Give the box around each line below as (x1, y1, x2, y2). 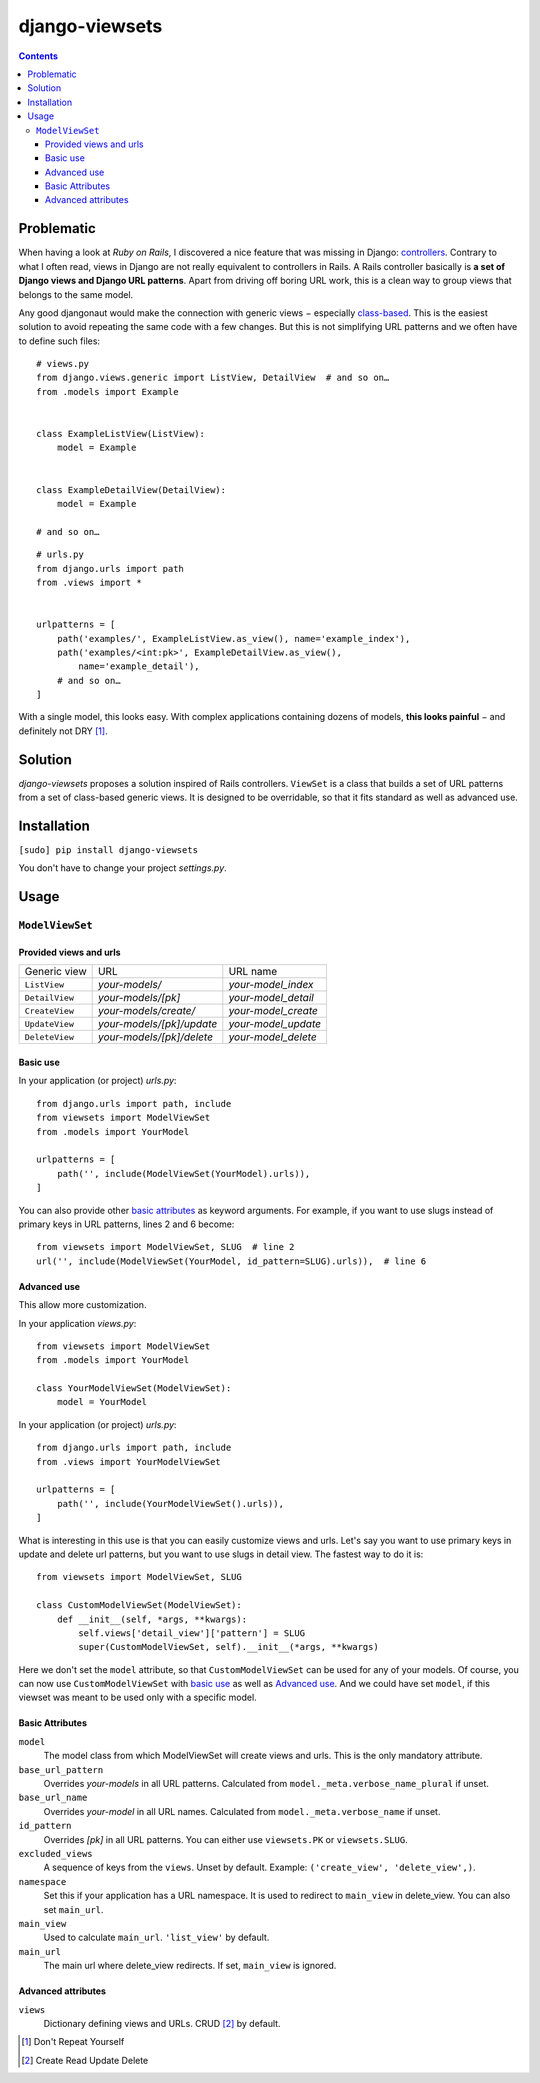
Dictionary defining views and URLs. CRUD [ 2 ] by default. (43, 2017, 281, 2029)
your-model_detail (228, 991, 314, 1005)
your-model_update (228, 1017, 322, 1031)
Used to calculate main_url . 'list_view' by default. (43, 1931, 270, 1944)
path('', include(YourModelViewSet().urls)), (56, 1498, 285, 1509)
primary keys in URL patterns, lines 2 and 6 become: (18, 1218, 235, 1230)
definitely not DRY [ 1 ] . (18, 725, 109, 737)
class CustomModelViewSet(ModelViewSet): (36, 1600, 242, 1611)
